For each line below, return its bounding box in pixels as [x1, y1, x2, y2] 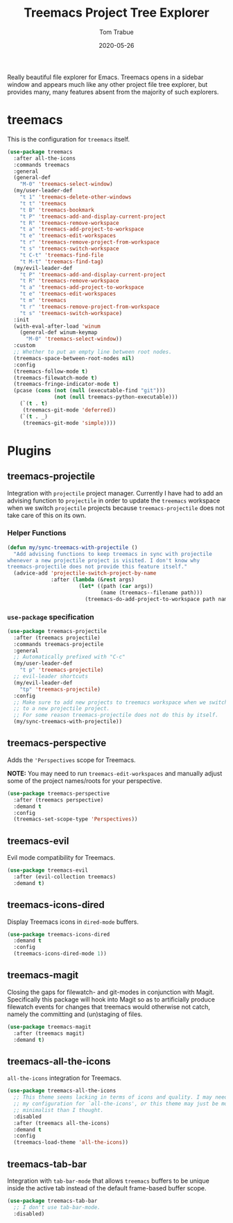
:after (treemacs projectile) [13, 634, 101, 641]
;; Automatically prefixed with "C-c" [13, 654, 126, 661]
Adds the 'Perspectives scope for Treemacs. [7, 755, 137, 764]
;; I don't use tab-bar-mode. [13, 1204, 101, 1211]
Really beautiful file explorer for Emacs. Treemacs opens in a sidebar [7, 73, 204, 81]
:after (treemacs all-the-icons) [13, 1120, 110, 1127]
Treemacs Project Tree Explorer [24, 5, 209, 21]
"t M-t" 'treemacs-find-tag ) [19, 258, 104, 265]
